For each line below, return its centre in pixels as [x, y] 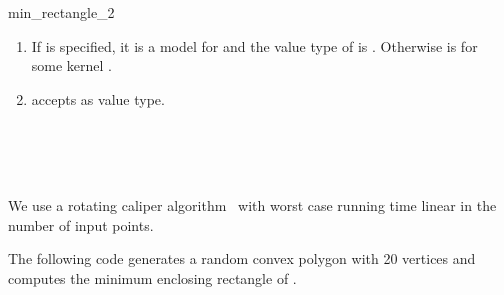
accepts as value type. [98, 98]
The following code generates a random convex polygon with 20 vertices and [242, 258]
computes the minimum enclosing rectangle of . [152, 277]
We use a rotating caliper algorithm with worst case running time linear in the [252, 205]
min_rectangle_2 [61, 12]
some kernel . [72, 65]
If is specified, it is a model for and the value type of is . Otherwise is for [254, 45]
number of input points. [81, 224]
